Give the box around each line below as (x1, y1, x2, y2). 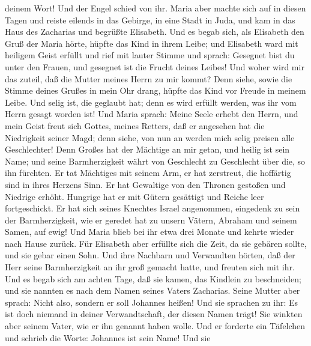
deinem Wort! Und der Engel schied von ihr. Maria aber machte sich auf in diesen (5, 2, 306, 14)
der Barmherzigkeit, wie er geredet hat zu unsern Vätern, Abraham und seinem (5, 213, 297, 226)
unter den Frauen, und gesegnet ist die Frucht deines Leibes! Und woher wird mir (5, 60, 304, 73)
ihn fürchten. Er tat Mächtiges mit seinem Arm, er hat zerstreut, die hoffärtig (5, 166, 291, 179)
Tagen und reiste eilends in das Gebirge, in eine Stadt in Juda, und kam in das (5, 13, 295, 26)
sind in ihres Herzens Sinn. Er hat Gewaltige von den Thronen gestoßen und (5, 178, 286, 190)
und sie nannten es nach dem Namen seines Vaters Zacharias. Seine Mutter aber (5, 284, 300, 297)
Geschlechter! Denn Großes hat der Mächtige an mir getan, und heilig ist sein (5, 143, 290, 156)
